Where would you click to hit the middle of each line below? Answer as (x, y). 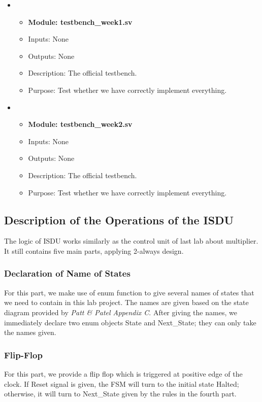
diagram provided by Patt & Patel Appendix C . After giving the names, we (121, 312)
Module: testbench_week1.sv (80, 22)
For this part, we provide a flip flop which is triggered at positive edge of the (123, 373)
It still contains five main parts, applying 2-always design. (94, 250)
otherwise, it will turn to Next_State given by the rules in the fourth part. (120, 394)
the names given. (30, 332)
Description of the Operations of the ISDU (119, 220)
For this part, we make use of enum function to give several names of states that (129, 292)
